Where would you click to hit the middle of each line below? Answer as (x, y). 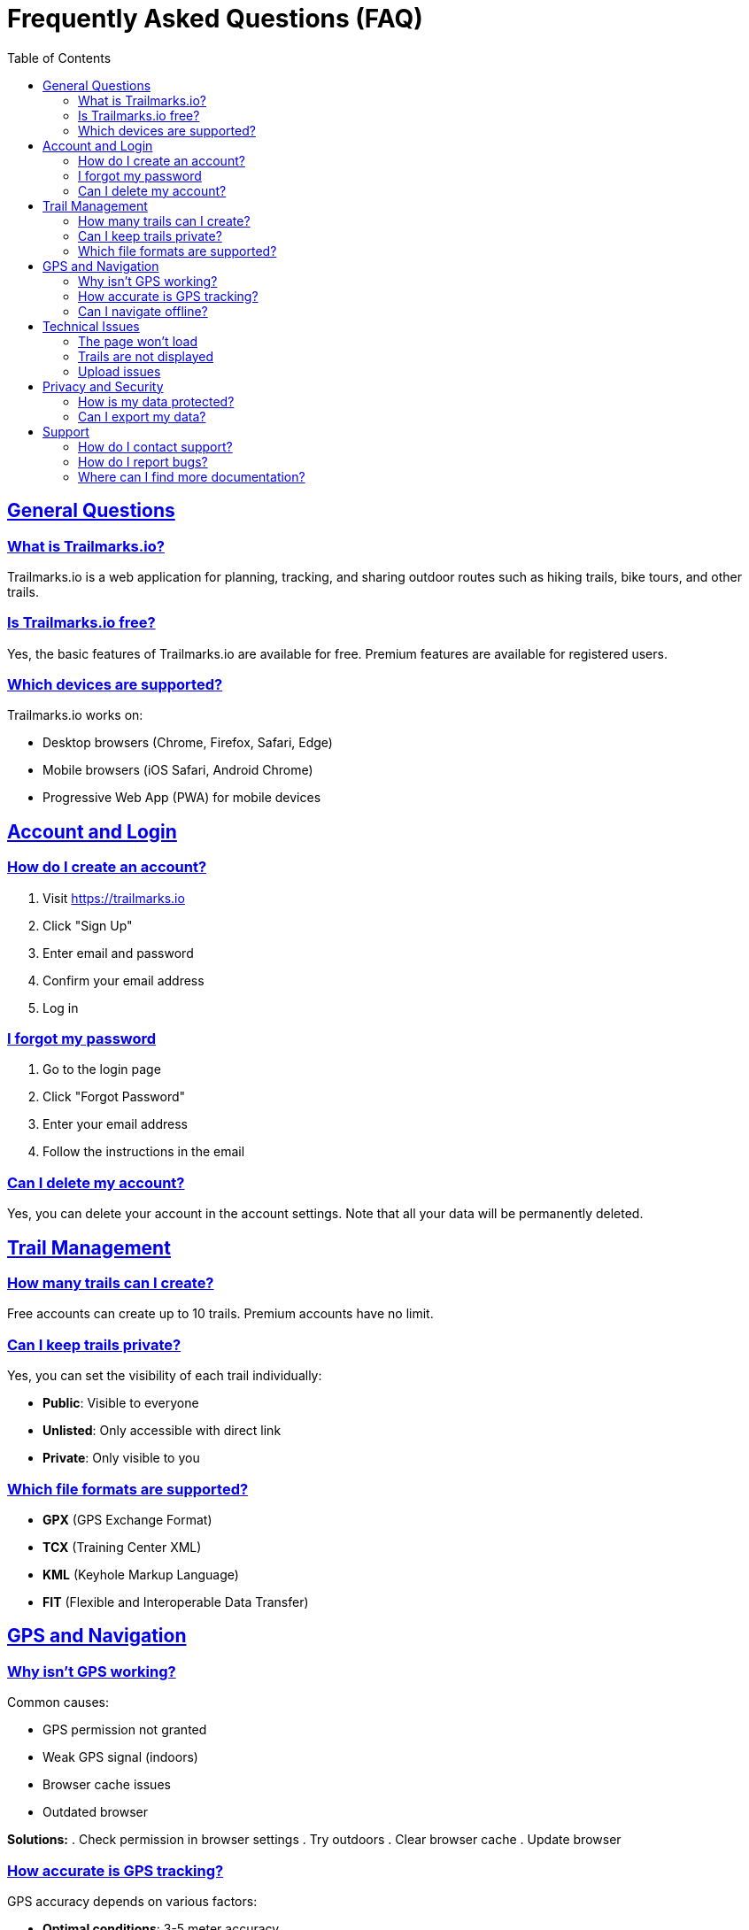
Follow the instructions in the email (144, 1152)
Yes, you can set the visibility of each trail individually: (165, 1376)
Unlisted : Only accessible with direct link (162, 1431)
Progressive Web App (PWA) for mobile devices (182, 798)
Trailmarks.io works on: (75, 715)
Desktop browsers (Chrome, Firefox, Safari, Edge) (188, 743)
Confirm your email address (124, 980)
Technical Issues (91, 326)
